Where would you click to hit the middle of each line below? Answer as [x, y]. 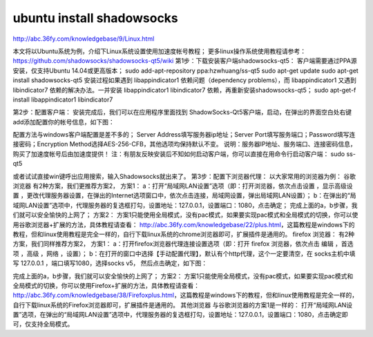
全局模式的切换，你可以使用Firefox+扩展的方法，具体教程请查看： [106, 285]
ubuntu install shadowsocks [96, 18]
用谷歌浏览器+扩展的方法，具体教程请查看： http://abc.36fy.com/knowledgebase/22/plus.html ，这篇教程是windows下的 [184, 224]
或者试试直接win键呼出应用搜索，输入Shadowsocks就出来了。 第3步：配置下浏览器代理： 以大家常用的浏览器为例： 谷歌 [184, 176]
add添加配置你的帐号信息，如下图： [64, 122]
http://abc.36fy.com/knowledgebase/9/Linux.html [84, 39]
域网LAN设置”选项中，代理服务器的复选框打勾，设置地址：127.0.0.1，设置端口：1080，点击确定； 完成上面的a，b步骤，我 [185, 205]
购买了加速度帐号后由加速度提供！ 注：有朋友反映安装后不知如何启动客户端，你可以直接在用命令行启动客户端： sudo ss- [184, 154]
